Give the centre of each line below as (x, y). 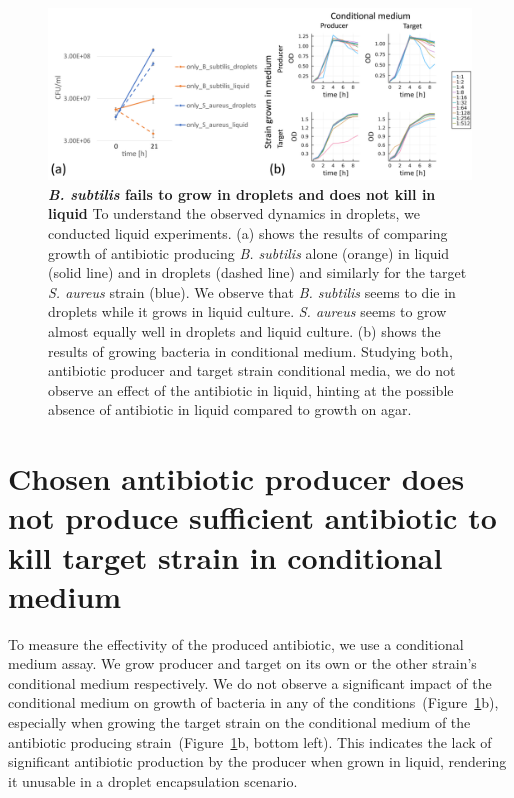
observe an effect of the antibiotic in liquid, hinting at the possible (251, 389)
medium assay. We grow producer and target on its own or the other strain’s (242, 663)
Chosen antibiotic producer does (236, 478)
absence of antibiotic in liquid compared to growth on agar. (230, 409)
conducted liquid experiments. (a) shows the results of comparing (248, 233)
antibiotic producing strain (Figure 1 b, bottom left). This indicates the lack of (250, 741)
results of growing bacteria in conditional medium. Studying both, (250, 350)
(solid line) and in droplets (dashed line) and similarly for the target (257, 272)
